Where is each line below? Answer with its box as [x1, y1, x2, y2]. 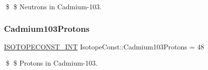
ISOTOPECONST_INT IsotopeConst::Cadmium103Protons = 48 [4, 41, 204, 51]
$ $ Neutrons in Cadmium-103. [5, 1, 102, 11]
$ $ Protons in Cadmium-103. [5, 58, 98, 68]
